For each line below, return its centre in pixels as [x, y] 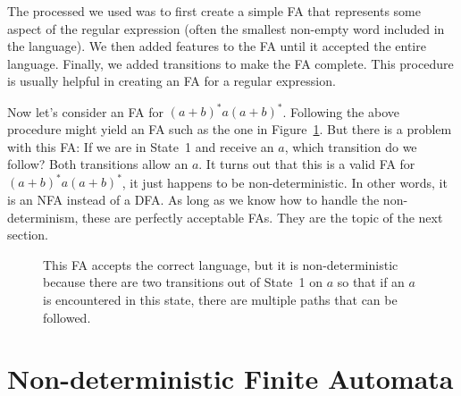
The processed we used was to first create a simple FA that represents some [214, 11]
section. [28, 235]
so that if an [371, 282]
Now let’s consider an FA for [86, 111]
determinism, [43, 217]
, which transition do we [351, 146]
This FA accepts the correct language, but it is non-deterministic [221, 264]
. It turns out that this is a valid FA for [307, 164]
